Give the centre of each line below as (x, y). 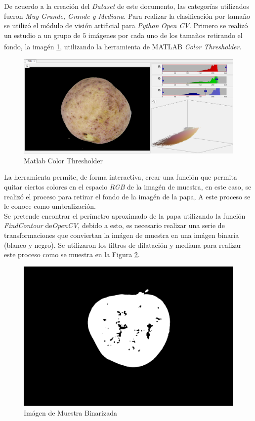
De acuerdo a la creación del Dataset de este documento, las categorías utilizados (127, 6)
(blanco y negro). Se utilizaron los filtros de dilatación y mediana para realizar (123, 245)
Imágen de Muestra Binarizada (70, 412)
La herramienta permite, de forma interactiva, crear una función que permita (121, 177)
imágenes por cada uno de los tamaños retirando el (165, 35)
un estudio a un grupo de (42, 35)
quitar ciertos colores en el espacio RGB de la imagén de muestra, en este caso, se (128, 186)
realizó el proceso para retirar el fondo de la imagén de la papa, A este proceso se (127, 196)
